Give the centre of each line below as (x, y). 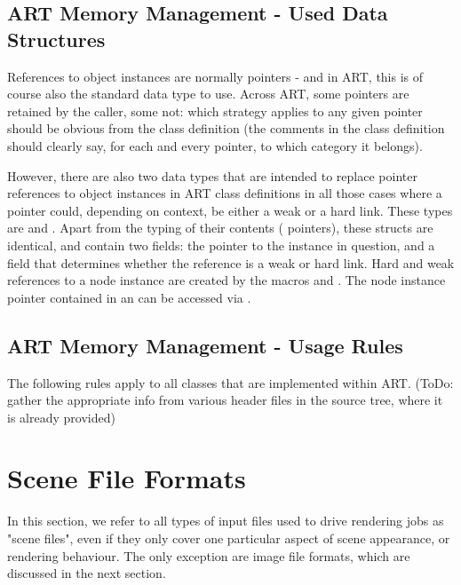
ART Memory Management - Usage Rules (205, 345)
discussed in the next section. (87, 573)
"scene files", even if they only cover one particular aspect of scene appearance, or (229, 538)
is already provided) (61, 417)
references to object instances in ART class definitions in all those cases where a (225, 193)
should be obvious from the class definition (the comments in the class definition (226, 128)
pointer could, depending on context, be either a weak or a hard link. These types (230, 210)
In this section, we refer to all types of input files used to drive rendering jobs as (226, 521)
